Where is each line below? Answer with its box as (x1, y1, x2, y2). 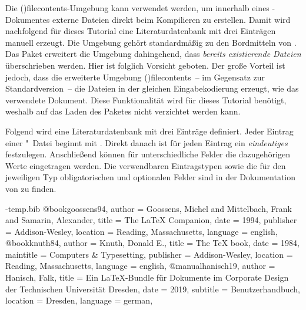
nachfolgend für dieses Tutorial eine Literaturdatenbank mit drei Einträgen (5, 25, 276, 37)
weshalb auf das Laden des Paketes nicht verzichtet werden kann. (5, 105, 241, 117)
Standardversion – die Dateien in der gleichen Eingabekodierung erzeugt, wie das (5, 82, 299, 95)
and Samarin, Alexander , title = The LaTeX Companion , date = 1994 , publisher (5, 214, 297, 226)
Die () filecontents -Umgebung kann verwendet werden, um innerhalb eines (5, 2, 270, 14)
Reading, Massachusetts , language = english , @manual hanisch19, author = (5, 260, 275, 272)
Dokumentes (5, 13, 50, 25)
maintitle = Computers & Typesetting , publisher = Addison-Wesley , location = (5, 248, 293, 260)
